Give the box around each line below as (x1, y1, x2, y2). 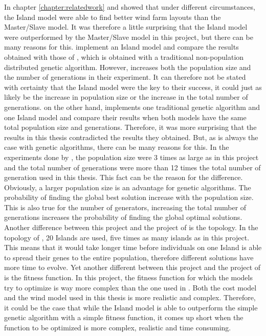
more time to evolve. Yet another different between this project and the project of (4, 262, 261, 273)
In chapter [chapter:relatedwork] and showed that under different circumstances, (4, 2, 255, 12)
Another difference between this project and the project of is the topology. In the (4, 222, 258, 233)
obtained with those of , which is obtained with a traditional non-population (4, 51, 244, 62)
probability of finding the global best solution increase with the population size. (4, 192, 254, 203)
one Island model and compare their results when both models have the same (4, 111, 247, 122)
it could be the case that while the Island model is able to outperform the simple (4, 302, 258, 312)
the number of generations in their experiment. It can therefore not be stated (4, 72, 246, 82)
